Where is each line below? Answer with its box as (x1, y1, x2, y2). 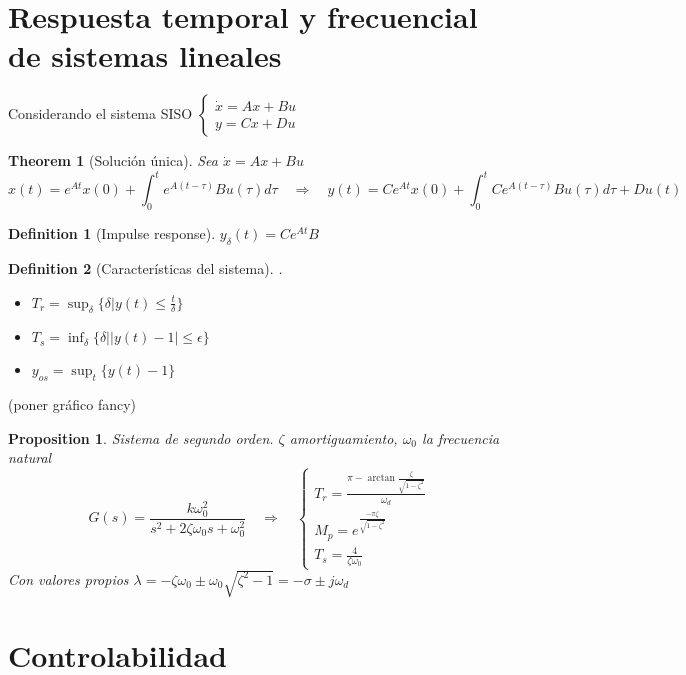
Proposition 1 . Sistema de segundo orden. (8, 427, 274, 448)
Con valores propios (8, 568, 129, 589)
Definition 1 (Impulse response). (8, 223, 216, 244)
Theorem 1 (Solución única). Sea (8, 150, 218, 171)
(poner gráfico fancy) (8, 394, 137, 415)
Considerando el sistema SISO (8, 103, 193, 124)
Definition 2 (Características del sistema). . (8, 258, 283, 278)
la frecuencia (422, 427, 500, 448)
